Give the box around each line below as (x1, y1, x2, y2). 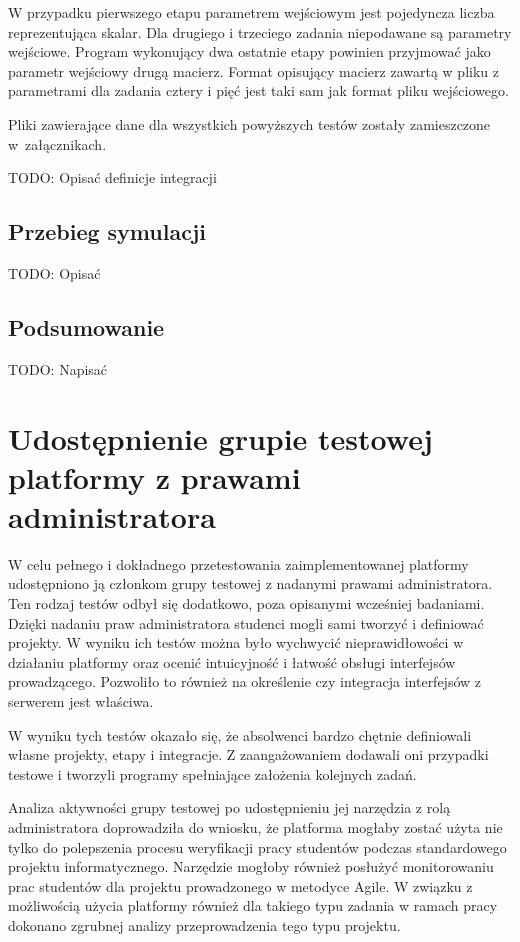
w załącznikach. (8, 133, 107, 154)
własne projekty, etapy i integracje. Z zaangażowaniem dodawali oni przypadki (8, 744, 489, 765)
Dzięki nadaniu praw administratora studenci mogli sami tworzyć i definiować (8, 612, 484, 633)
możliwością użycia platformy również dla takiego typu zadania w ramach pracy (8, 895, 498, 916)
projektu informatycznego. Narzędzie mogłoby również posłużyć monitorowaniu (8, 856, 494, 877)
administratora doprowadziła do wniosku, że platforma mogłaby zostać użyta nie (8, 816, 503, 837)
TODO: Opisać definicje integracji (8, 167, 217, 188)
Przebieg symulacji (8, 216, 206, 247)
